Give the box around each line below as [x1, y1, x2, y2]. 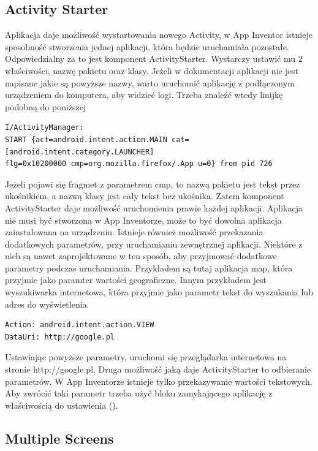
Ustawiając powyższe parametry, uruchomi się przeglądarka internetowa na [5, 351, 287, 363]
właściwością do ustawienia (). [5, 398, 118, 411]
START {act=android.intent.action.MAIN [5, 135, 167, 144]
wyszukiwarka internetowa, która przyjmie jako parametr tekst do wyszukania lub [5, 286, 313, 298]
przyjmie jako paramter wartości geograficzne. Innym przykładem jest [5, 273, 267, 286]
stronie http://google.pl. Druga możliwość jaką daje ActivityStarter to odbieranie [5, 363, 311, 376]
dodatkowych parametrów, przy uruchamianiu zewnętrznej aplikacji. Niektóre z [5, 237, 303, 250]
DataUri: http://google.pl [5, 332, 115, 341]
